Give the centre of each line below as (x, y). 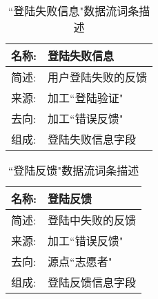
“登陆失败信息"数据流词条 (73, 11)
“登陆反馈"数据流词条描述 (73, 170)
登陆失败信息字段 (92, 139)
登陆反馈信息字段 (92, 282)
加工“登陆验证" (86, 98)
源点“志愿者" (80, 261)
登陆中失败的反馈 (92, 220)
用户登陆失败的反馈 (98, 77)
